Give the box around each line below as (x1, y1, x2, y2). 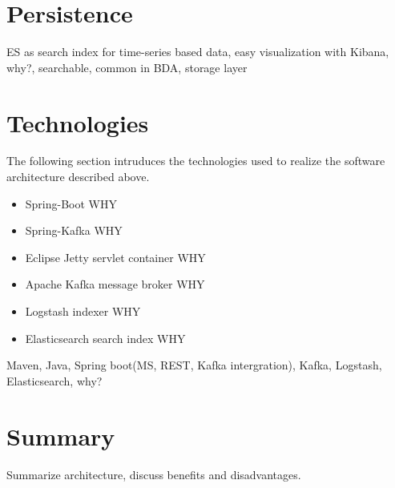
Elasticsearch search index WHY (25, 329, 186, 346)
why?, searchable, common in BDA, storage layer (6, 58, 248, 75)
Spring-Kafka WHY (25, 222, 123, 239)
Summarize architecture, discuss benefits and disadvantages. (6, 466, 301, 482)
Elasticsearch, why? (6, 372, 103, 389)
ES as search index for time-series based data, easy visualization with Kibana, (6, 43, 389, 60)
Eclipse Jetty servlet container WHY (25, 248, 206, 265)
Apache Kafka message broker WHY (25, 276, 205, 292)
